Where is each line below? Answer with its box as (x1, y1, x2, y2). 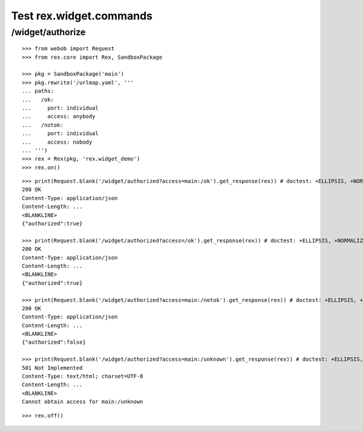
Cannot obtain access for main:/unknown (22, 398, 143, 406)
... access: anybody (22, 113, 96, 120)
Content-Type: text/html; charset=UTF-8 (22, 373, 143, 380)
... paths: (22, 88, 54, 95)
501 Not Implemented (22, 364, 83, 371)
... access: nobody (22, 138, 93, 145)
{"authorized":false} (22, 339, 86, 346)
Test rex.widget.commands (11, 9, 152, 22)
